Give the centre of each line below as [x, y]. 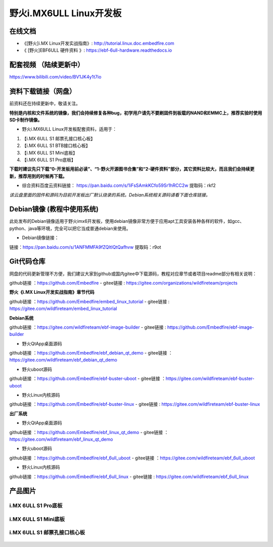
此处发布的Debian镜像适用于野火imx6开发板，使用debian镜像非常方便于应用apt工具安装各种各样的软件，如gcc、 [127, 221]
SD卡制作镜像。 [26, 120]
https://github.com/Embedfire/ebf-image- [211, 327]
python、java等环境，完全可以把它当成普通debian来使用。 [70, 228]
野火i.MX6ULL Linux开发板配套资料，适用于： [70, 129]
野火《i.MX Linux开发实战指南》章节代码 [52, 292]
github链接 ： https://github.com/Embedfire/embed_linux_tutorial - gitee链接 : [89, 301]
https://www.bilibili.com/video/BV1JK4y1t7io [55, 77]
